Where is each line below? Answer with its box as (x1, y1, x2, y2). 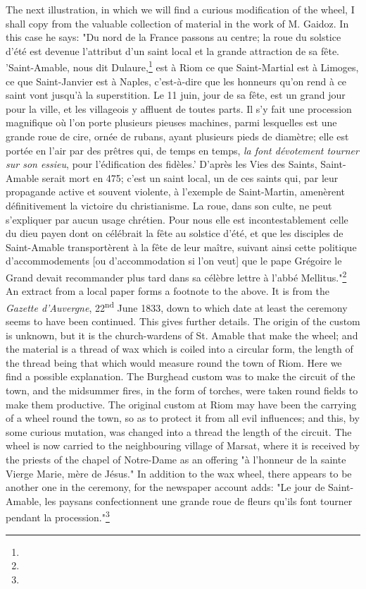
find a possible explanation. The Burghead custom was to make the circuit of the (6, 369, 355, 384)
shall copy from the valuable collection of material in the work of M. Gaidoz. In (6, 16, 349, 30)
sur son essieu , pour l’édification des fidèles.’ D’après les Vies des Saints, (6, 157, 317, 171)
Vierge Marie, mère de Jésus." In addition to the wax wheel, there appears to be (6, 466, 352, 480)
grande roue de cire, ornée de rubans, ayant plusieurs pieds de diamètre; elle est (6, 129, 349, 143)
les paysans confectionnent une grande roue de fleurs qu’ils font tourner (44, 493, 353, 508)
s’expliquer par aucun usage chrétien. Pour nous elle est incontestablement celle (6, 212, 348, 226)
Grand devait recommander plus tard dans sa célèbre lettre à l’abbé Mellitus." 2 (6, 267, 347, 284)
